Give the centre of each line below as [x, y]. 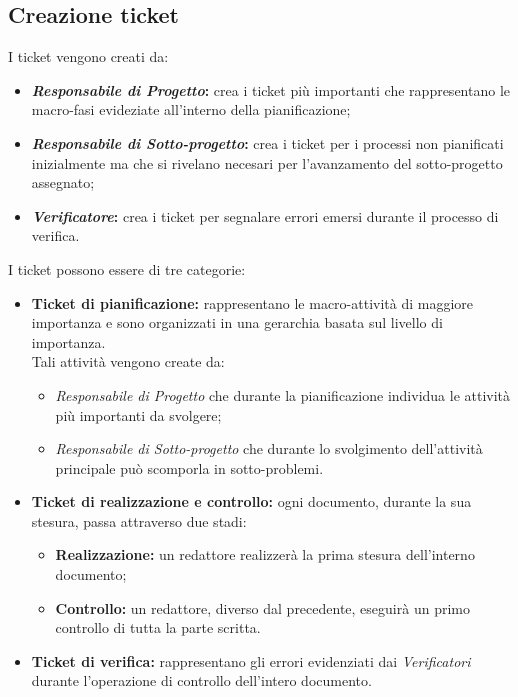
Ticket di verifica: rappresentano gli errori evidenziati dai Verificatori [251, 660]
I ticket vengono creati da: [88, 56]
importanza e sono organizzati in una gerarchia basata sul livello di [237, 322]
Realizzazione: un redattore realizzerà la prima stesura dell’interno [265, 554]
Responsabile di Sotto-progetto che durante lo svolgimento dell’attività [269, 448]
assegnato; [63, 182]
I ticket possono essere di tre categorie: [127, 268]
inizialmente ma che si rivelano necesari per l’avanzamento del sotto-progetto [267, 162]
